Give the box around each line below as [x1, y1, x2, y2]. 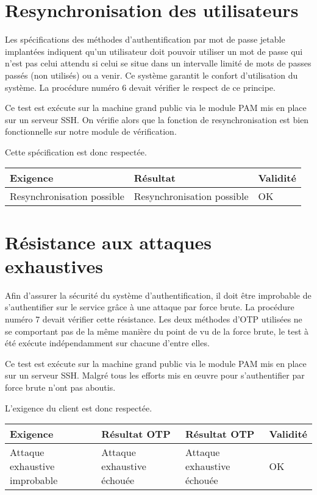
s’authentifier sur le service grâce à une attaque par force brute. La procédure [5, 301, 294, 313]
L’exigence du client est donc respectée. [5, 401, 152, 414]
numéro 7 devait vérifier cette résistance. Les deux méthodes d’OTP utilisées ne [5, 312, 302, 325]
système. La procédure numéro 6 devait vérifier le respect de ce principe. [5, 80, 276, 93]
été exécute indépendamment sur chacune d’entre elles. [5, 337, 210, 349]
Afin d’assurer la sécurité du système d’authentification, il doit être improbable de [5, 288, 312, 301]
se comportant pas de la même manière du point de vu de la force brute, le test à [5, 324, 309, 337]
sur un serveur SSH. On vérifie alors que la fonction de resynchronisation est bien [5, 113, 309, 126]
